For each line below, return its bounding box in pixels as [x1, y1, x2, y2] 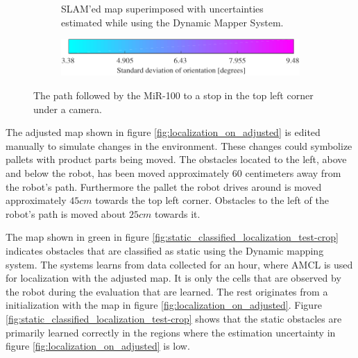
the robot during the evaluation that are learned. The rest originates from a [6, 284, 328, 298]
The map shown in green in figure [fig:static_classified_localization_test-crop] [6, 230, 339, 244]
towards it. [154, 206, 201, 221]
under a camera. [33, 101, 102, 116]
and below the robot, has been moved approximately [6, 165, 230, 180]
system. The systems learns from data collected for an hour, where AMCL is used [6, 257, 353, 271]
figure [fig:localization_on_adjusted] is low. [6, 339, 190, 353]
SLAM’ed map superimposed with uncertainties [61, 1, 264, 15]
